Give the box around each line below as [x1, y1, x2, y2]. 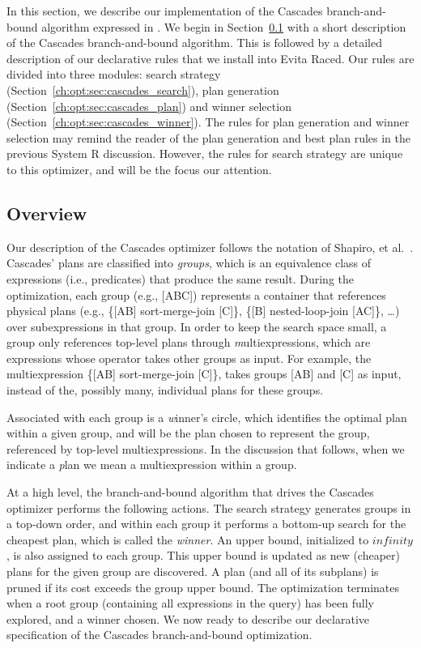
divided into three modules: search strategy [6, 66, 221, 83]
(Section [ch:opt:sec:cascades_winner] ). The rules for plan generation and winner [6, 113, 410, 130]
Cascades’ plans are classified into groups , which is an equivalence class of [6, 254, 372, 271]
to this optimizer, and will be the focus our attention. [6, 160, 272, 177]
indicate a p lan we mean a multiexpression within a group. [6, 456, 297, 473]
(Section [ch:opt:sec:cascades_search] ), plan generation [6, 81, 279, 98]
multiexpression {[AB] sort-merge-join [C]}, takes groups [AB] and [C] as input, [6, 365, 402, 382]
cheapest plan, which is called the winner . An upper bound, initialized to [6, 531, 369, 548]
